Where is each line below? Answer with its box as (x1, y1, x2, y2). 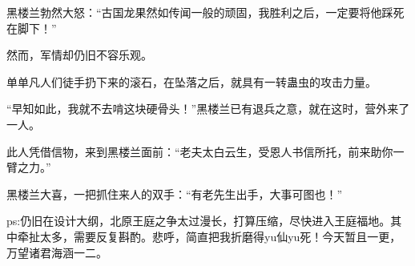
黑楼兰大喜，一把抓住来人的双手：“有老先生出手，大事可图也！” (6, 185, 343, 202)
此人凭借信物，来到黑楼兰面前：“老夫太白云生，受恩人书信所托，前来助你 (6, 143, 393, 159)
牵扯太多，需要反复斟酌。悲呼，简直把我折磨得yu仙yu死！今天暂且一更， (17, 228, 401, 244)
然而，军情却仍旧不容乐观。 (6, 46, 152, 63)
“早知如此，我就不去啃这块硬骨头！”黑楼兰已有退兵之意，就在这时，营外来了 (6, 100, 410, 117)
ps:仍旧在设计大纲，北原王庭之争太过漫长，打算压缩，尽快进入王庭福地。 (6, 212, 391, 229)
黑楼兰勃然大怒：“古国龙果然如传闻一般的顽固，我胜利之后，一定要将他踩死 (6, 4, 405, 20)
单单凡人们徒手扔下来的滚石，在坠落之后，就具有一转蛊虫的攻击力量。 (6, 73, 377, 90)
